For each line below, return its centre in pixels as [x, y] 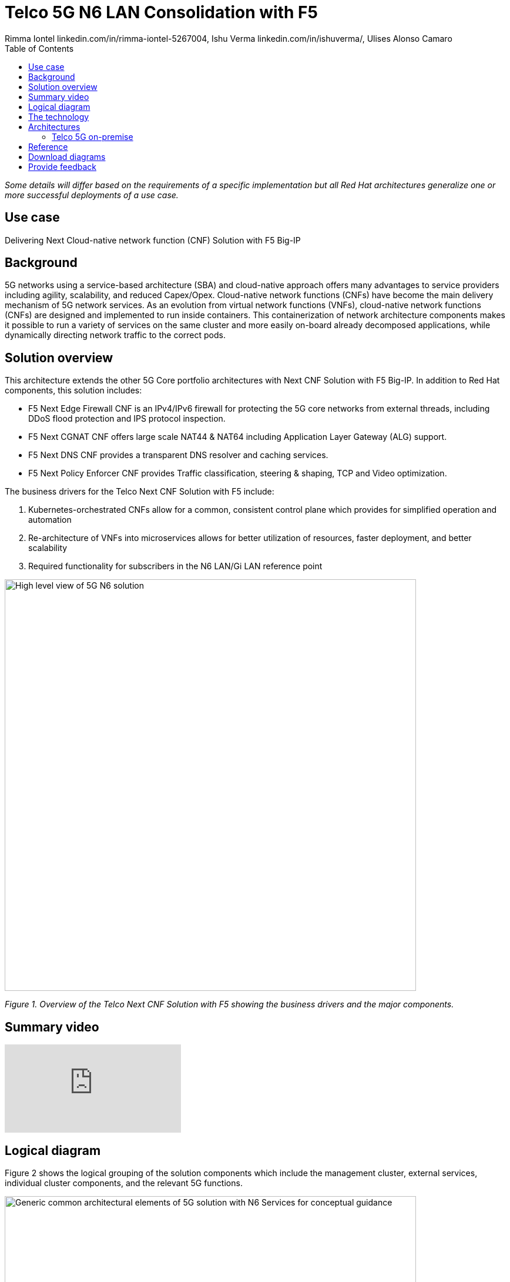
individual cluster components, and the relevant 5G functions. [124, 1183]
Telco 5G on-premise [93, 136]
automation [50, 520]
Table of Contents [39, 48]
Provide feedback [62, 166]
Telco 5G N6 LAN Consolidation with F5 [161, 12]
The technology [59, 116]
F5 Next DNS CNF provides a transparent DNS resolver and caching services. [178, 455]
